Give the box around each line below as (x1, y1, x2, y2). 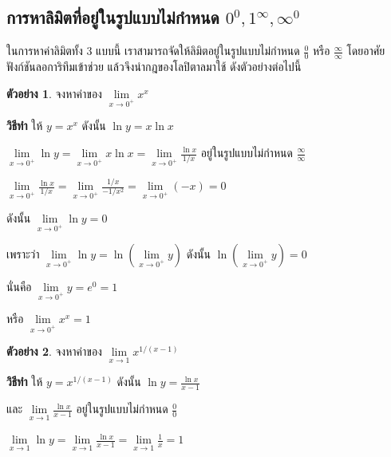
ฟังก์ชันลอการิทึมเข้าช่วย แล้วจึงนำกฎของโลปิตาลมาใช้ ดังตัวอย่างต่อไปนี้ (6, 58, 302, 75)
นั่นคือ (6, 278, 32, 294)
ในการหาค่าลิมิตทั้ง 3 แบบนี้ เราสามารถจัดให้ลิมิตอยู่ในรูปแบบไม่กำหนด (6, 42, 300, 59)
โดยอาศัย (346, 42, 385, 59)
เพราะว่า (6, 245, 40, 262)
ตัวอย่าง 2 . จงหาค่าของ (6, 343, 102, 360)
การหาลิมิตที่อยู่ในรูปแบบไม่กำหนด (6, 5, 219, 30)
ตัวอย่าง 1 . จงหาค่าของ (6, 85, 102, 101)
